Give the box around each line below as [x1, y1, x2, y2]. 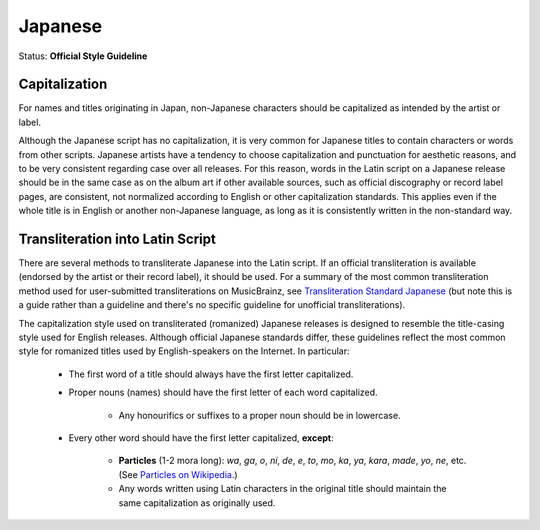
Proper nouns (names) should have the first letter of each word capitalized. [68, 386, 379, 399]
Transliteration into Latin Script [18, 231, 217, 247]
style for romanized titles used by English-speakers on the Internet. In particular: [18, 345, 350, 357]
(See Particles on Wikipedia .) [118, 468, 239, 480]
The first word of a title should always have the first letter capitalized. [68, 368, 354, 380]
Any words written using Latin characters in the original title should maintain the [118, 483, 447, 495]
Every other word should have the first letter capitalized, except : [68, 432, 334, 444]
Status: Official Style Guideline [18, 50, 148, 62]
